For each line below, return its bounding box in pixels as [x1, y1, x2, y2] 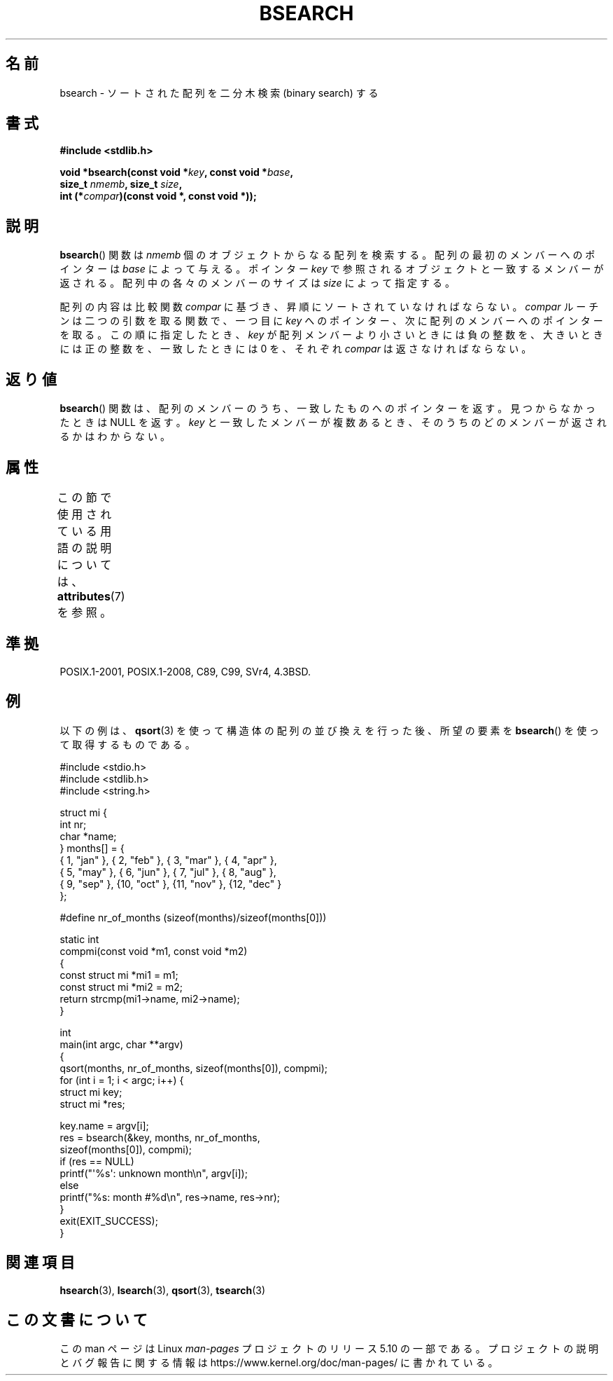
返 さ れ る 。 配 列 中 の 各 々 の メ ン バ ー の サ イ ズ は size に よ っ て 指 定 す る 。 [59, 277, 455, 289]
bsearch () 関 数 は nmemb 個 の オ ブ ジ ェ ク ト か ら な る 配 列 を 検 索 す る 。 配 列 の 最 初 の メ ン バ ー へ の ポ [59, 249, 596, 261]
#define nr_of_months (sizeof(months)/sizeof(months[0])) [59, 911, 327, 923]
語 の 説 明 [57, 540, 112, 555]
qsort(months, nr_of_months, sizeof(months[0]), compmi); [59, 1061, 328, 1074]
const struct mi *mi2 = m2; [59, 980, 183, 993]
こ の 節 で [57, 490, 112, 504]
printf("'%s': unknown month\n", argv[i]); [59, 1167, 248, 1179]
